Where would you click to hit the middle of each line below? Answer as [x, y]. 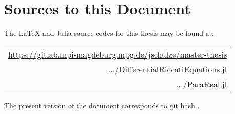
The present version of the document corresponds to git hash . [102, 105]
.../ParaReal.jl [202, 84]
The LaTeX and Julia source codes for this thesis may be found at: [109, 33]
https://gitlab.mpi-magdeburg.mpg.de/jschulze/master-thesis [118, 54]
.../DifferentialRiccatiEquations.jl [167, 69]
